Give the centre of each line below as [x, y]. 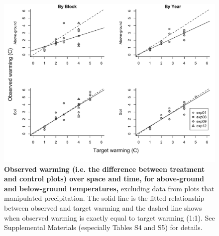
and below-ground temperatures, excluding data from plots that [109, 188]
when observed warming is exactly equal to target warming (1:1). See [109, 217]
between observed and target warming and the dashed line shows [103, 207]
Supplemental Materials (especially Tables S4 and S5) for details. [103, 227]
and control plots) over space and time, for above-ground [104, 179]
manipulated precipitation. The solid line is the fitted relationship [104, 198]
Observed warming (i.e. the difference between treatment [105, 169]
